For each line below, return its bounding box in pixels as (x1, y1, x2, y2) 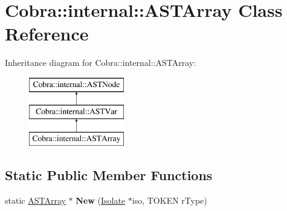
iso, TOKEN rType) (132, 194, 207, 207)
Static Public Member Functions (5, 166, 213, 184)
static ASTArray (5, 194, 66, 207)
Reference (5, 21, 89, 46)
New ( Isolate (76, 194, 126, 207)
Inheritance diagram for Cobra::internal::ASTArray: (5, 56, 196, 69)
